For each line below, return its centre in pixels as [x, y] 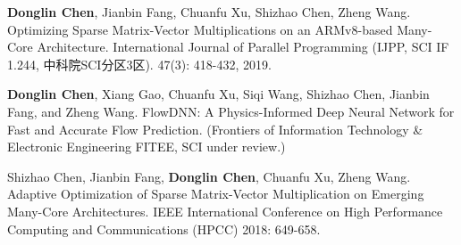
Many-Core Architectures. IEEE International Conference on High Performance [225, 211]
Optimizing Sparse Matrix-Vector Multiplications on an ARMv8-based [200, 29]
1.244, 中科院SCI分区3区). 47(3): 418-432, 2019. [139, 64]
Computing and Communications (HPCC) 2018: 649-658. [164, 229]
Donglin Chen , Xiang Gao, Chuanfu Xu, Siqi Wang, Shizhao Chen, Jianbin [218, 94]
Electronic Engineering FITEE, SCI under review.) [147, 147]
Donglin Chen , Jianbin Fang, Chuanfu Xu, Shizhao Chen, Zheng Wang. [209, 12]
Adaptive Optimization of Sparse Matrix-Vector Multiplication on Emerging [216, 194]
